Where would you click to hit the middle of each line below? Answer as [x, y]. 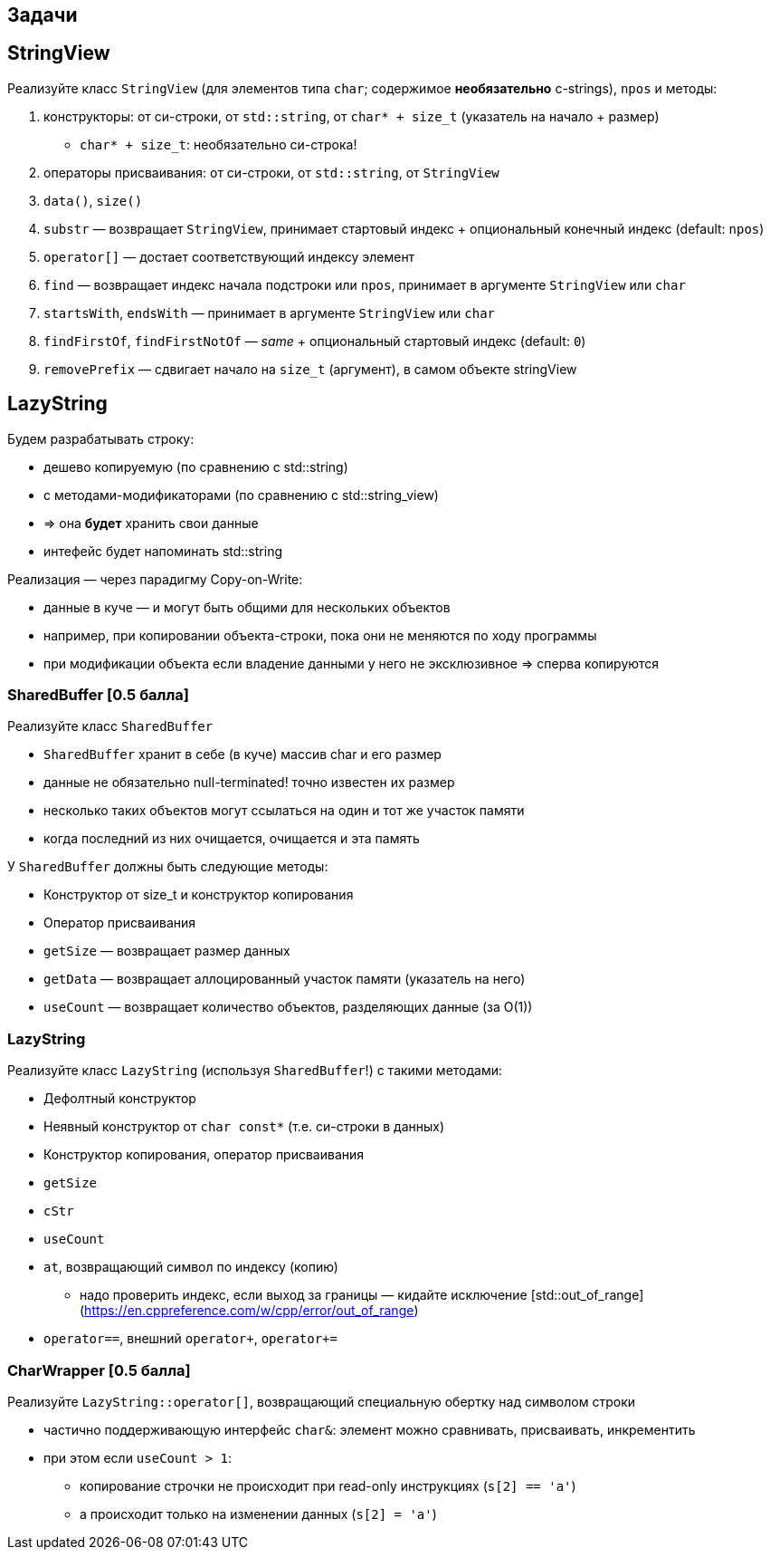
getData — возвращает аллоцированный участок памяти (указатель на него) [285, 979]
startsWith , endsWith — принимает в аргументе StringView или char [269, 312]
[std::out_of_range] [587, 1295]
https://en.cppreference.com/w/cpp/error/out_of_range [249, 1311]
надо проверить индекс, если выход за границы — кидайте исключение [304, 1295]
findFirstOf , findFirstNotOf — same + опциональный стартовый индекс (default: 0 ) [315, 341]
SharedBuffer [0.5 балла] [99, 695]
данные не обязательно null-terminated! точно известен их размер [249, 783]
